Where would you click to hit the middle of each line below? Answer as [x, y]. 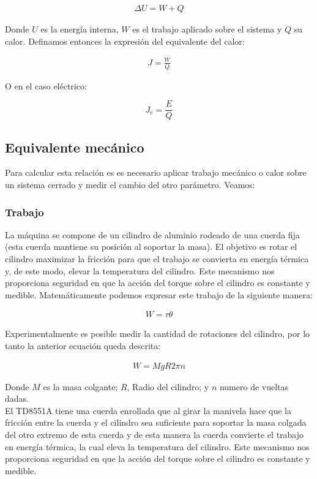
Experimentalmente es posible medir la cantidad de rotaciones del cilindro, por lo [158, 334]
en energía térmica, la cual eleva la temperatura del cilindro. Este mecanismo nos [157, 446]
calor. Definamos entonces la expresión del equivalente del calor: [125, 41]
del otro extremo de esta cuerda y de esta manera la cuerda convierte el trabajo [155, 435]
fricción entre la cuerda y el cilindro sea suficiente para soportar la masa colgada [156, 422]
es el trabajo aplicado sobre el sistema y [207, 29]
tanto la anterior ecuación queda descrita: [83, 346]
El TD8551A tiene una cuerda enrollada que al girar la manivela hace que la [148, 410]
